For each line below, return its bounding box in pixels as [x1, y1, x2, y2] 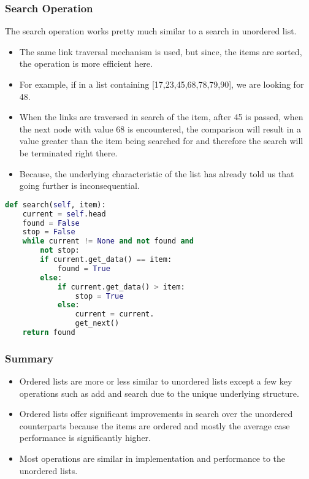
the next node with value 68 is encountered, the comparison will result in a [19, 122, 302, 135]
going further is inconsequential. [19, 179, 140, 192]
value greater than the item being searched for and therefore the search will [19, 134, 303, 147]
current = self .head [22, 209, 106, 218]
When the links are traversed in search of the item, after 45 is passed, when [19, 110, 303, 123]
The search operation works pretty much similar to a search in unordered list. [5, 25, 297, 37]
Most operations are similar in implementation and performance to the [19, 452, 286, 465]
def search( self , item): [5, 200, 106, 209]
